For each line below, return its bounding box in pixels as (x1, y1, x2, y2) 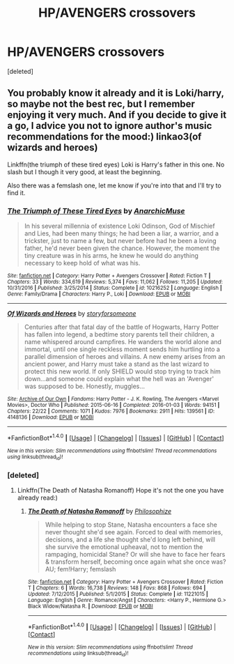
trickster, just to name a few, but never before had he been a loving (24, 237, 217, 245)
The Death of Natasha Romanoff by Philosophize (27, 507, 172, 516)
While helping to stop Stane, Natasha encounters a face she (45, 520, 217, 529)
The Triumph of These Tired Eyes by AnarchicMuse (7, 206, 185, 215)
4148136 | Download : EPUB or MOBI (7, 414, 94, 421)
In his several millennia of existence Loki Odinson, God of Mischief (24, 222, 215, 231)
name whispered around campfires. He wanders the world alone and (24, 338, 221, 346)
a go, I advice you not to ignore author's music (7, 120, 212, 132)
